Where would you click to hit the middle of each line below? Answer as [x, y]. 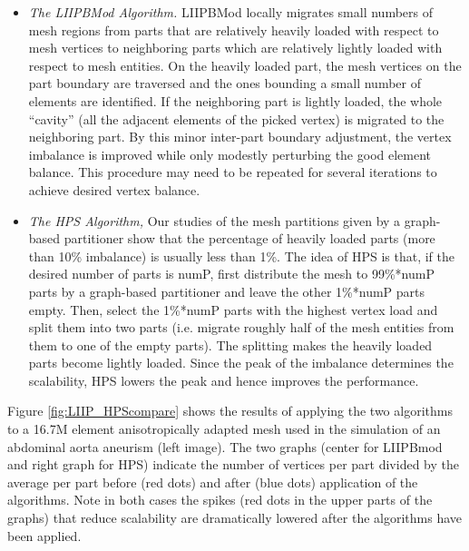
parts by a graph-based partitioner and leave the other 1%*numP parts [227, 291]
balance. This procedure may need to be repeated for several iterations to [233, 172]
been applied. [44, 535]
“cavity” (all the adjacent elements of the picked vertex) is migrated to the [236, 118]
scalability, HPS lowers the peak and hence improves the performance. [224, 380]
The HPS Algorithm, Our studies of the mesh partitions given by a [215, 220]
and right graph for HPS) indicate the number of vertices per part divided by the [233, 464]
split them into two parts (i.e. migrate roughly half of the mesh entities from [241, 327]
